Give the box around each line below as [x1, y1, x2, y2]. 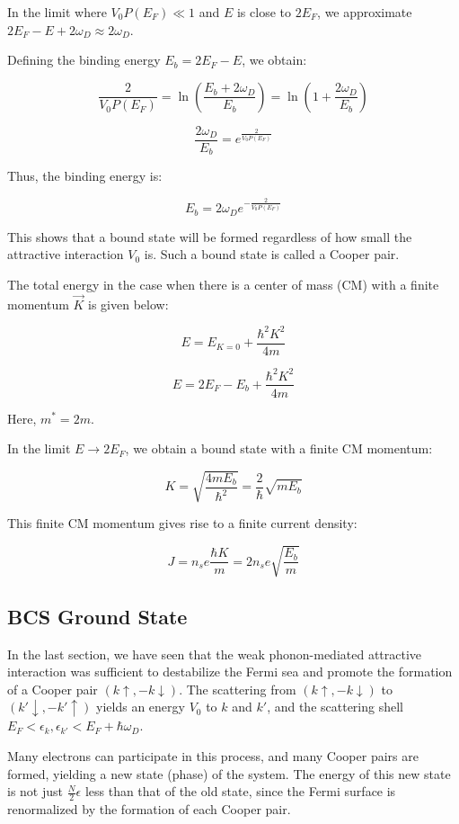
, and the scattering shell [267, 697, 403, 716]
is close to [236, 3, 291, 21]
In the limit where [7, 3, 107, 21]
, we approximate [317, 3, 412, 21]
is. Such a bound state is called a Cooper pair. [144, 245, 400, 264]
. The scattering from [179, 679, 296, 698]
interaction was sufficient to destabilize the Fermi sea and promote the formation [7, 662, 453, 681]
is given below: [88, 294, 169, 313]
